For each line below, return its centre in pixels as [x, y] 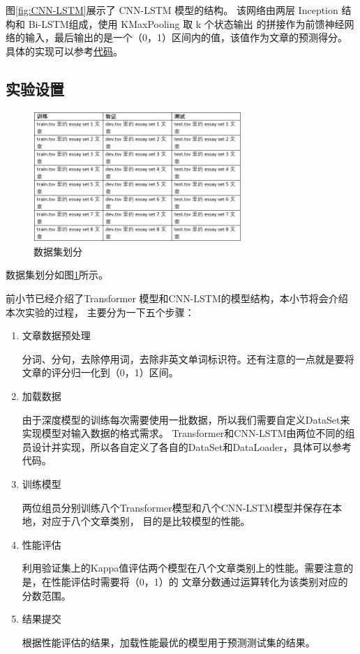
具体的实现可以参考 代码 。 [64, 51]
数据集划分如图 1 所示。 [57, 275]
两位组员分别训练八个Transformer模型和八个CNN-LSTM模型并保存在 [177, 507]
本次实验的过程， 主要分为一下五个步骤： [100, 312]
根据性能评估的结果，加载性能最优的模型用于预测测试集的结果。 [168, 642]
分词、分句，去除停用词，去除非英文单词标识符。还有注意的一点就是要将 [188, 358]
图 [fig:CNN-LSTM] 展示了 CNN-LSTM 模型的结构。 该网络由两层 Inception [172, 10]
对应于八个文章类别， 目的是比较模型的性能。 [146, 521]
